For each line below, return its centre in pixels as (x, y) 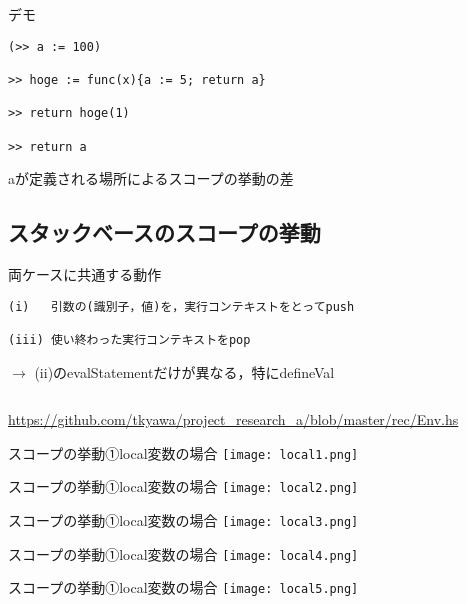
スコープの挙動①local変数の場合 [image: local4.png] (183, 553)
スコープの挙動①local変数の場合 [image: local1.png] (183, 452)
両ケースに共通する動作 (85, 273)
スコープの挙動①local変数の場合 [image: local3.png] (183, 520)
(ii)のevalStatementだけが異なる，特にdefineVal (184, 371)
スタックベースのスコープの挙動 (164, 232)
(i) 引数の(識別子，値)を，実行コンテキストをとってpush (181, 306)
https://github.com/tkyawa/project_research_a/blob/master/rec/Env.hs (233, 419)
